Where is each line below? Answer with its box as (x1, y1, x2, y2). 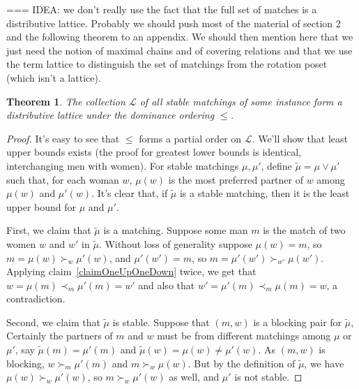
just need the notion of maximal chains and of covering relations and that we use (6, 43, 353, 57)
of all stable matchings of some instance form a (139, 94, 342, 108)
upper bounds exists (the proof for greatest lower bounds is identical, (6, 145, 302, 159)
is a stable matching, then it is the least (179, 186, 350, 200)
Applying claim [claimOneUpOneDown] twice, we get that (6, 264, 257, 279)
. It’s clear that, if (91, 186, 168, 200)
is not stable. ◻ (234, 369, 303, 384)
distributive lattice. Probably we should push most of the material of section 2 (6, 15, 341, 30)
